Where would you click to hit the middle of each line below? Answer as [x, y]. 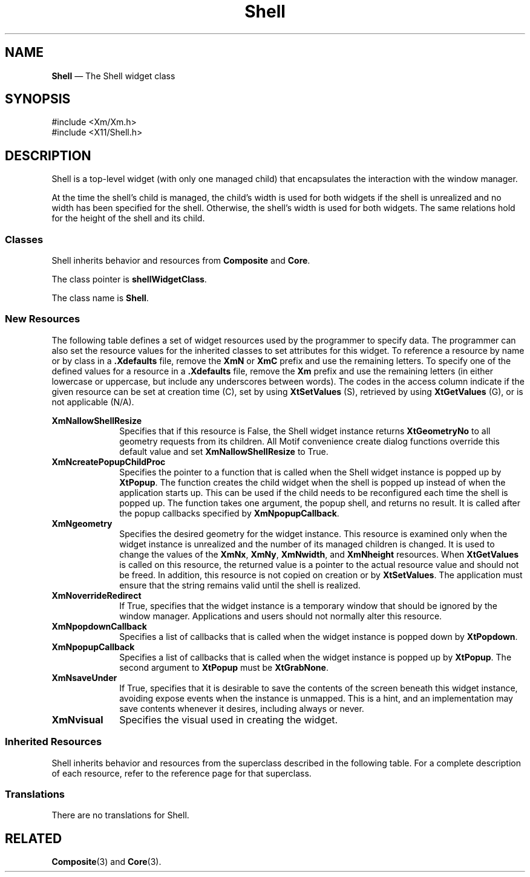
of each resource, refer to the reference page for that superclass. [182, 773]
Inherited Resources [54, 742]
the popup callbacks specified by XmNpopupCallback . [229, 513]
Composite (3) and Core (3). [106, 862]
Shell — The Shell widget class [113, 76]
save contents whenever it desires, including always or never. [242, 708]
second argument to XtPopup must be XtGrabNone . [224, 667]
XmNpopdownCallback [99, 626]
